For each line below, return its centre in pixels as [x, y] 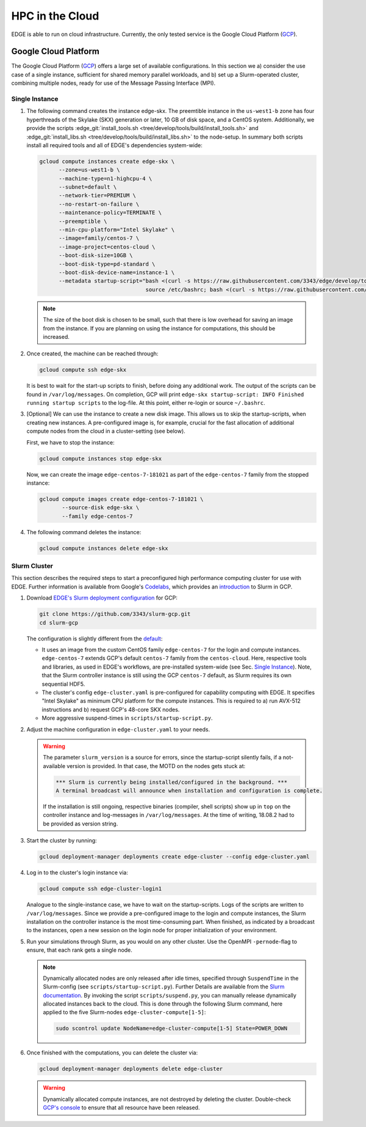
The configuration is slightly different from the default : [95, 639]
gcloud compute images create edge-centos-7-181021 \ [121, 499]
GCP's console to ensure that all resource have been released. [121, 1107]
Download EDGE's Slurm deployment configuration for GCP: [102, 598]
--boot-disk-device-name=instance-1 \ [117, 273]
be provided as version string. [81, 824]
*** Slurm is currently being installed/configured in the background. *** [172, 782]
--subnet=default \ [88, 187]
